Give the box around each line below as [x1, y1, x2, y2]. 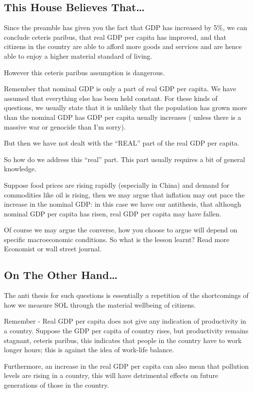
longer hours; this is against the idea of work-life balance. [4, 344, 174, 355]
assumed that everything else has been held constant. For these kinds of [4, 93, 218, 103]
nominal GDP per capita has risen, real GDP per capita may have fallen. [4, 208, 221, 218]
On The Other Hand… [4, 267, 118, 282]
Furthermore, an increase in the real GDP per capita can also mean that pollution [4, 360, 249, 371]
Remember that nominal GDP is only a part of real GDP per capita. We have [4, 83, 236, 94]
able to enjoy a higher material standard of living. [4, 50, 152, 61]
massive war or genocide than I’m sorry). [4, 121, 126, 131]
